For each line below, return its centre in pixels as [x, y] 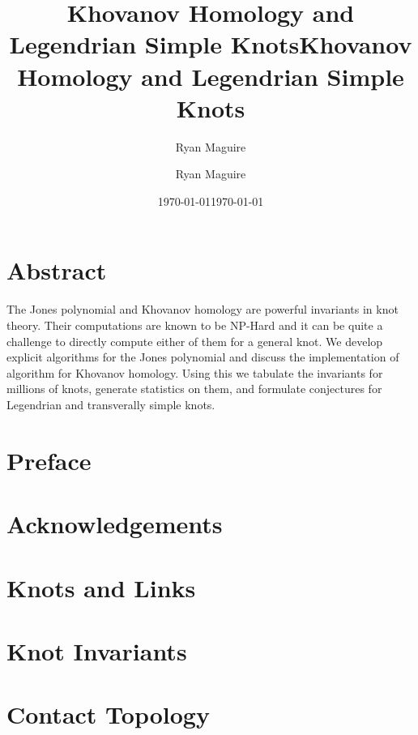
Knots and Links [101, 587]
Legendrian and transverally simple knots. [111, 404]
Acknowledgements [115, 524]
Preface [49, 460]
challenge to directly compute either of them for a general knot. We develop [195, 341]
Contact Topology [108, 714]
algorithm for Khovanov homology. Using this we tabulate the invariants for [195, 372]
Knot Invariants [97, 650]
